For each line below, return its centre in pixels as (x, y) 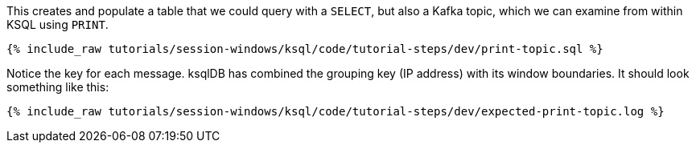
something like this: (58, 87)
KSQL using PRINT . (58, 24)
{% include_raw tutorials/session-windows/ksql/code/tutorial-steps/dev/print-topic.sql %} (305, 49)
